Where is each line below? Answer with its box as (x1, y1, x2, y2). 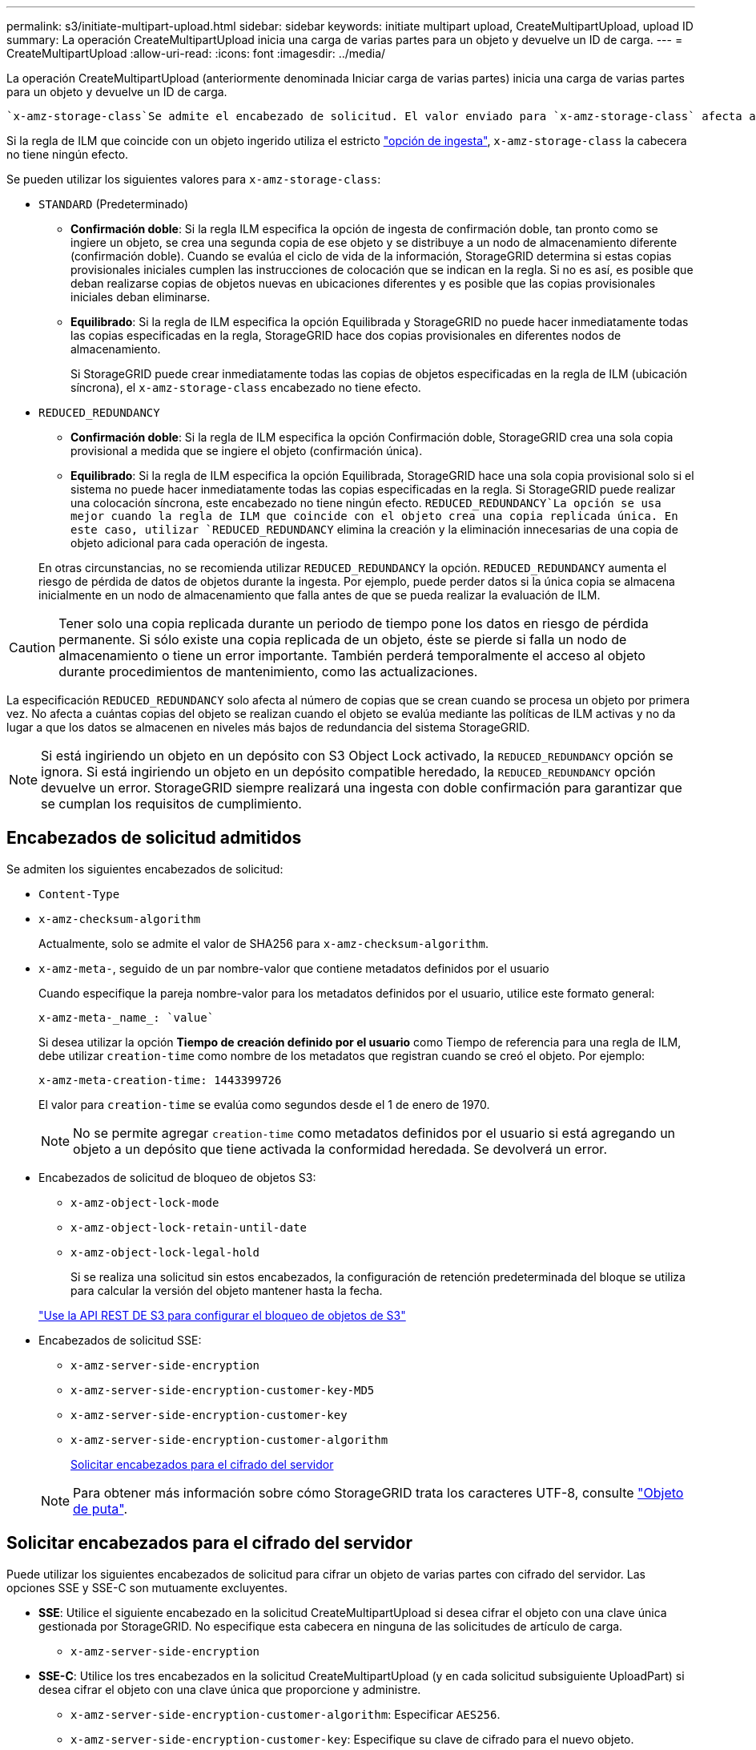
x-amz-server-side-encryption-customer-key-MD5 (70, 1383, 375, 1397)
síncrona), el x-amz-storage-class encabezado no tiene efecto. (70, 381, 421, 394)
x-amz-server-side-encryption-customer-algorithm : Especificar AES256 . (70, 1707, 501, 1721)
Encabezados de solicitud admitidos (6, 828, 302, 849)
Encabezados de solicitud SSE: (38, 1333, 202, 1347)
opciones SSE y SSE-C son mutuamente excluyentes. (6, 1580, 288, 1595)
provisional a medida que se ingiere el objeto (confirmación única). (70, 444, 423, 458)
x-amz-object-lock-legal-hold (70, 1245, 260, 1259)
